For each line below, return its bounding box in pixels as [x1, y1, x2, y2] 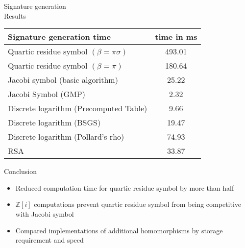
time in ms [155, 31, 197, 43]
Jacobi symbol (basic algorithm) [8, 74, 118, 86]
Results [4, 10, 26, 21]
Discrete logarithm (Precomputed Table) [8, 102, 147, 114]
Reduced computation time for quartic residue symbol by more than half [15, 182, 234, 193]
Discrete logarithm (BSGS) [8, 117, 101, 128]
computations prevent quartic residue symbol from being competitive [34, 199, 242, 209]
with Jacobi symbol [15, 208, 74, 219]
